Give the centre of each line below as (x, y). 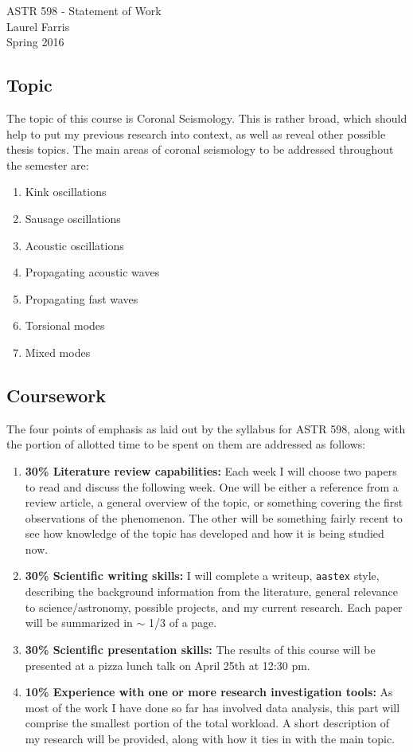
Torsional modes (65, 325)
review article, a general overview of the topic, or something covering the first (214, 502)
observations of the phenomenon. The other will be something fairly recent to (214, 517)
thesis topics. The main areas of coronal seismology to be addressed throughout (200, 149)
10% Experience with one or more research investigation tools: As (209, 692)
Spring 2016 (35, 42)
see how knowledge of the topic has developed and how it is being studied (205, 533)
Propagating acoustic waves (92, 272)
